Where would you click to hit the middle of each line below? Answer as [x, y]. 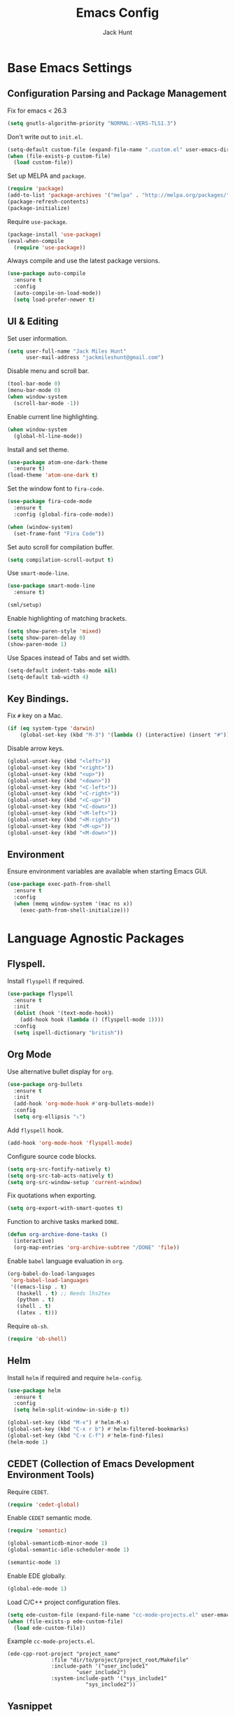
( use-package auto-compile [47, 274]
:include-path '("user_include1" [100, 1666]
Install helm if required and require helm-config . [75, 1377]
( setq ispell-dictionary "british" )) [69, 1033]
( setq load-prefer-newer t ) [55, 300]
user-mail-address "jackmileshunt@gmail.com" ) [95, 358]
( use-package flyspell [40, 994]
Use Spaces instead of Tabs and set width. [69, 657]
